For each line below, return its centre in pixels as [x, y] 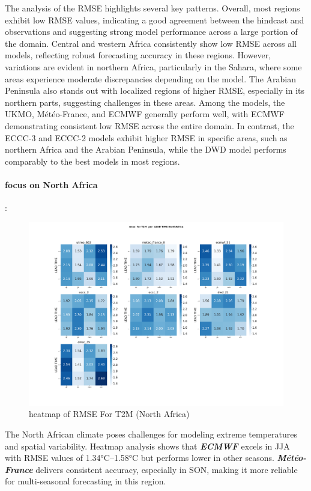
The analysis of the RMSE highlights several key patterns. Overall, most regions [152, 8]
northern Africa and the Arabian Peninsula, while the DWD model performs [146, 149]
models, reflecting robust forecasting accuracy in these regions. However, [138, 55]
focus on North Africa [51, 184]
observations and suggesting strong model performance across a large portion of [151, 32]
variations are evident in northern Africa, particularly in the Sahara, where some [153, 66]
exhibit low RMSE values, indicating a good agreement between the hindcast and [155, 20]
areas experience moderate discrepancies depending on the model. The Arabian [150, 78]
